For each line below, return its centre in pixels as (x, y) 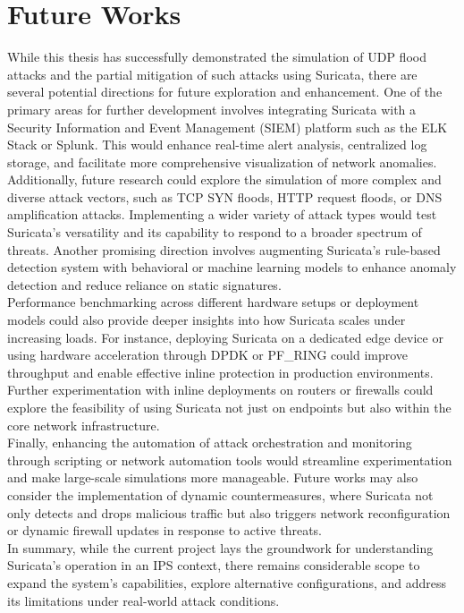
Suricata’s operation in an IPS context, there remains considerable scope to (214, 565)
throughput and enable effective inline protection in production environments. (220, 372)
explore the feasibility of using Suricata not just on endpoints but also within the (229, 407)
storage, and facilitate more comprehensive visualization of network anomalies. (222, 162)
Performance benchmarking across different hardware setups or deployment (213, 302)
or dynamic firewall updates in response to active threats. (165, 530)
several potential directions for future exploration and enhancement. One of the (225, 92)
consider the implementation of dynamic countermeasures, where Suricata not (220, 494)
